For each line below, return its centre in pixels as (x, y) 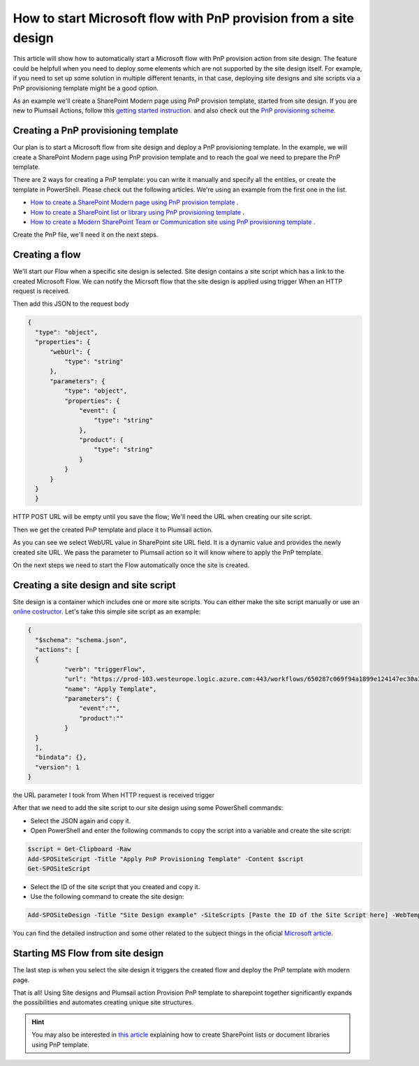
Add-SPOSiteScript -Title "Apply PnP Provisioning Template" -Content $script (166, 859)
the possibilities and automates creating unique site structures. (103, 1002)
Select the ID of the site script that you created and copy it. (115, 887)
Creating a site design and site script (94, 585)
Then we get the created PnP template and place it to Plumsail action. (113, 530)
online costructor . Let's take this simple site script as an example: (107, 611)
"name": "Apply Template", (110, 689)
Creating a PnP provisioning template (96, 130)
